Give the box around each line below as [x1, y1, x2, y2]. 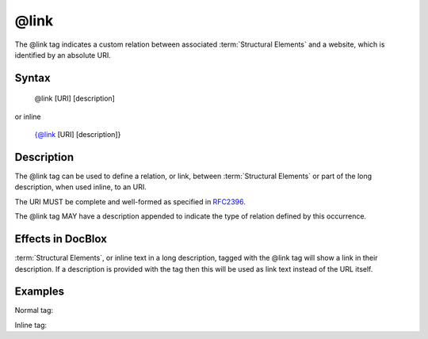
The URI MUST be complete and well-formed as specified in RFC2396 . [14, 196, 246, 206]
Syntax [14, 71, 51, 85]
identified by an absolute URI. [14, 50, 111, 59]
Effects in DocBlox [14, 232, 107, 246]
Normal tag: [14, 306, 54, 315]
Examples [14, 285, 65, 299]
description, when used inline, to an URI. [14, 182, 147, 192]
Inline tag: [14, 320, 48, 329]
